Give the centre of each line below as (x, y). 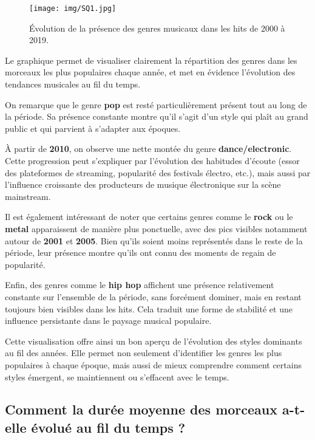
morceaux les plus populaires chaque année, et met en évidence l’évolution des (150, 72)
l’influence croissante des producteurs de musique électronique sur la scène (143, 184)
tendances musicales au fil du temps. (73, 84)
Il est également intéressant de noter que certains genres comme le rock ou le (149, 217)
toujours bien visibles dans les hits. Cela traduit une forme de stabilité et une (149, 308)
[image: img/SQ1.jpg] (73, 9)
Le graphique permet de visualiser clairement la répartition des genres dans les (151, 60)
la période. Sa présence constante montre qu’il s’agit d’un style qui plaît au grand (157, 116)
